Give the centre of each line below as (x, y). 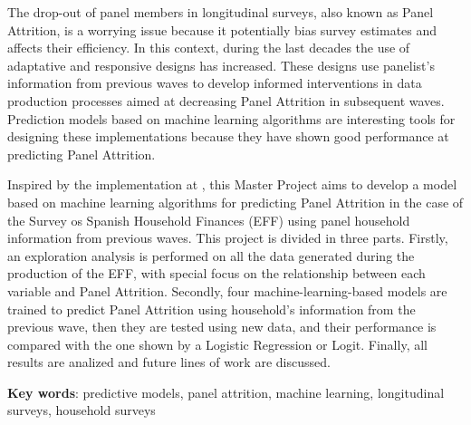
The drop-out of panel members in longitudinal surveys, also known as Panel (221, 12)
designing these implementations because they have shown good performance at (228, 136)
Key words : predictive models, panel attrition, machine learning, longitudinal (226, 392)
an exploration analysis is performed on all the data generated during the (211, 255)
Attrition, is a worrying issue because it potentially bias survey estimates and (222, 29)
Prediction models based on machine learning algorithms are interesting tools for (231, 118)
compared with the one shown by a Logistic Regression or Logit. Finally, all (217, 344)
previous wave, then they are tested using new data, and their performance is (222, 327)
